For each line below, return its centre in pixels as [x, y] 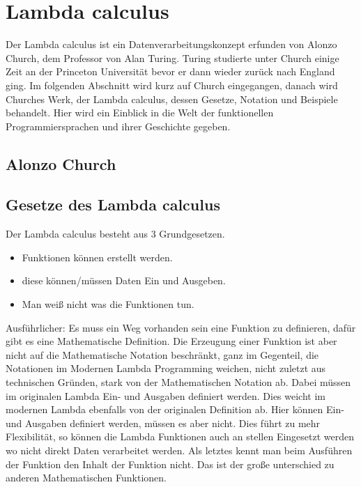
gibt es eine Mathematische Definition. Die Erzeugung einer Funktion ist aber [171, 341]
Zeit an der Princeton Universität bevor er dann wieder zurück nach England [170, 71]
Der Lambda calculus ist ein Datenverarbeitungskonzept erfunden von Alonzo [171, 44]
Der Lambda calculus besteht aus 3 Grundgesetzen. [115, 234]
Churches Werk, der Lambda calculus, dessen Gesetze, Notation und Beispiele [172, 99]
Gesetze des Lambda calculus [113, 204]
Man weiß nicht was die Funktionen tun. [108, 304]
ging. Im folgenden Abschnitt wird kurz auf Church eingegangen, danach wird [172, 85]
